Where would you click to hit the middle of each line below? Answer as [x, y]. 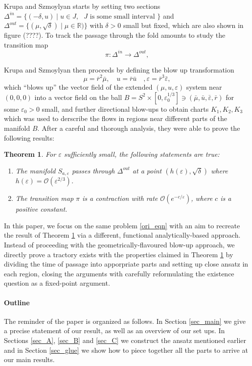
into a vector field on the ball [78, 97]
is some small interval [122, 16]
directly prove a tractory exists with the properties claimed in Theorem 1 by [119, 254]
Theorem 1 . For [30, 154]
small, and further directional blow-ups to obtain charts [125, 109]
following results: [29, 137]
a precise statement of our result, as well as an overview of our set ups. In [115, 330]
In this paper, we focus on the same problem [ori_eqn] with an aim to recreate [122, 225]
